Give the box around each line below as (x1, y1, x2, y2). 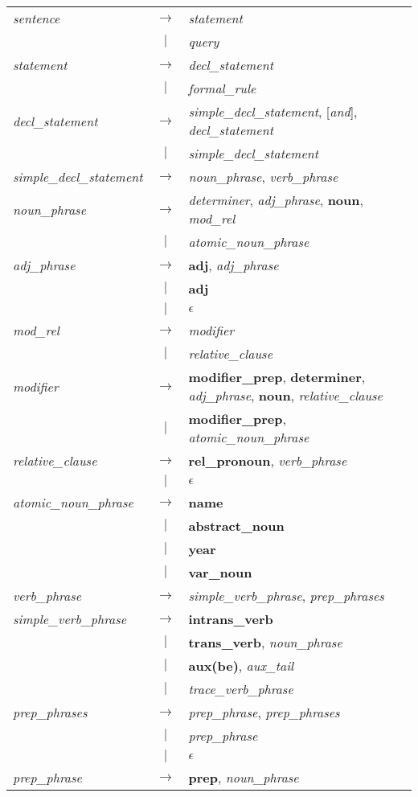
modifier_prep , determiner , (188, 368, 366, 386)
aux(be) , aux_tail (188, 656, 294, 675)
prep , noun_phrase (188, 768, 299, 787)
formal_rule (188, 79, 256, 97)
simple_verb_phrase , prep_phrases (188, 586, 384, 605)
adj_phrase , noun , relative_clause (188, 386, 383, 405)
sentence (13, 9, 60, 27)
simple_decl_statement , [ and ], (188, 102, 358, 121)
